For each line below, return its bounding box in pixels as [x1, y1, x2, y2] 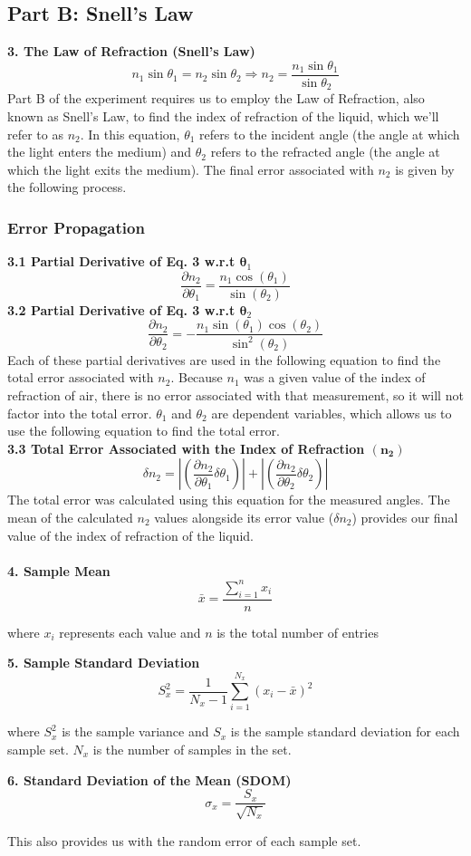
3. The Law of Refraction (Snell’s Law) [7, 42, 255, 61]
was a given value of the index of [244, 368, 426, 387]
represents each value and [59, 622, 201, 641]
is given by [395, 159, 455, 178]
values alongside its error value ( [154, 507, 334, 526]
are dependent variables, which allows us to [211, 403, 452, 422]
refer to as [7, 124, 63, 143]
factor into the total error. [7, 403, 152, 422]
